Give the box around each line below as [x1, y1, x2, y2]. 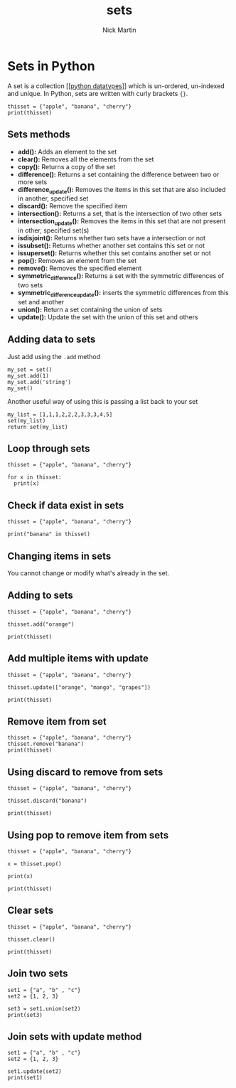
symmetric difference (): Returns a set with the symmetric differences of [17, 272, 225, 282]
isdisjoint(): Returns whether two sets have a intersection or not [17, 234, 206, 242]
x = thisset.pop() [7, 860, 62, 868]
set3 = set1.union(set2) [7, 1005, 81, 1012]
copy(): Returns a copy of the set [17, 162, 116, 171]
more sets [17, 177, 48, 186]
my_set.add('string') [7, 378, 72, 385]
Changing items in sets [7, 550, 112, 562]
